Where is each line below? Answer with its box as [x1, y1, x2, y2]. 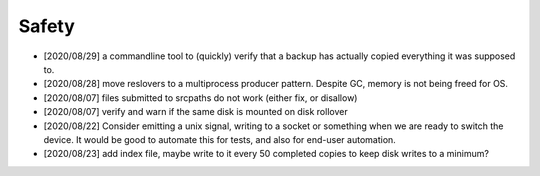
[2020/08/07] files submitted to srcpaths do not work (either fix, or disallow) [43, 91, 358, 104]
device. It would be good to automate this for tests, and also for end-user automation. [43, 133, 397, 145]
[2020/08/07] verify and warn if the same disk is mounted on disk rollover [43, 106, 349, 118]
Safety [18, 15, 75, 37]
